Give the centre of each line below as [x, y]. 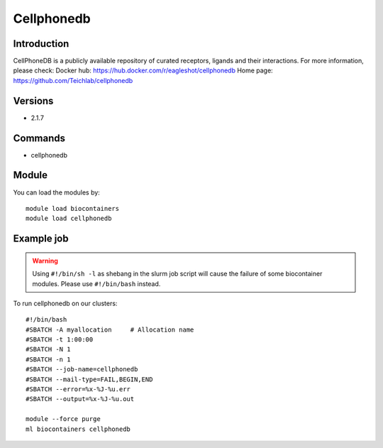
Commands [39, 138]
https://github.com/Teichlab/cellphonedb [73, 80]
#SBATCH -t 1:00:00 [60, 340]
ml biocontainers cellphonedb [78, 429]
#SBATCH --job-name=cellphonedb [82, 370]
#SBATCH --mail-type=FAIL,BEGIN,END [89, 379]
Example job [41, 239]
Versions [33, 100]
